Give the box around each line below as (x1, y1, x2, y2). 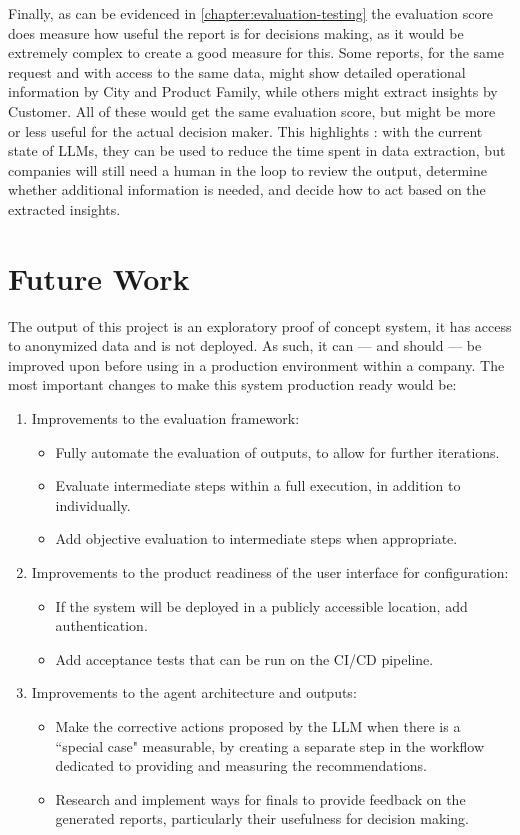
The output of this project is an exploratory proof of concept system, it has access (8, 315, 512, 336)
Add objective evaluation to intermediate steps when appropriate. (55, 528, 458, 549)
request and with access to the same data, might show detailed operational (8, 61, 466, 82)
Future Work (8, 257, 190, 298)
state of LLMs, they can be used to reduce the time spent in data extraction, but (8, 140, 506, 161)
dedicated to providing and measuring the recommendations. (55, 755, 427, 776)
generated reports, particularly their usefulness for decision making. (55, 808, 469, 829)
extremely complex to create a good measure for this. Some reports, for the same (8, 42, 504, 63)
